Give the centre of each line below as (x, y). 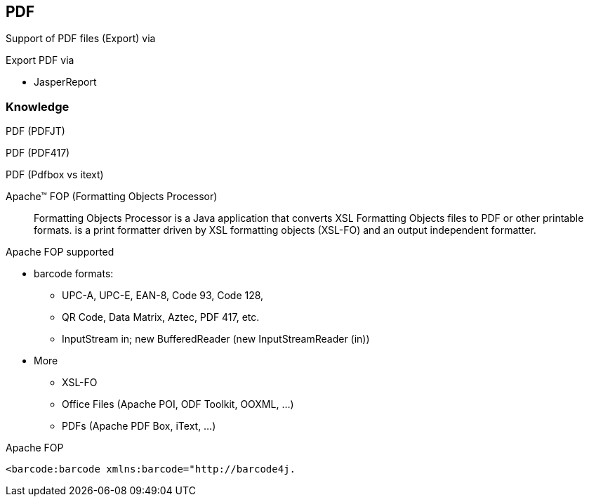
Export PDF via (40, 60)
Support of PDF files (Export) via (81, 39)
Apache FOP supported (60, 252)
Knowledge (38, 106)
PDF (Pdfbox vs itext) (55, 175)
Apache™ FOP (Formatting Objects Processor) (112, 197)
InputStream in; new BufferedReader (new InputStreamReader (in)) (216, 339)
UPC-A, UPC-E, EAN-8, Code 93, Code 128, (163, 296)
